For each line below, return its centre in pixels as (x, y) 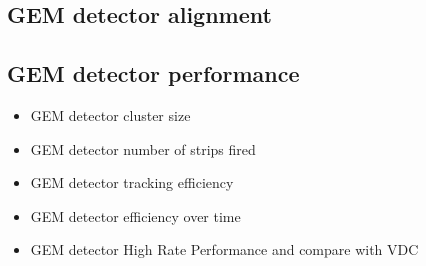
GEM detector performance (153, 73)
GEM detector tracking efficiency (132, 182)
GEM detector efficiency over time (135, 215)
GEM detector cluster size (110, 114)
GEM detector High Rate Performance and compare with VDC (224, 249)
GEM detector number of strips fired (143, 148)
